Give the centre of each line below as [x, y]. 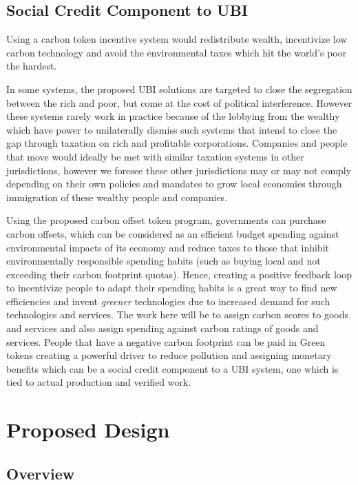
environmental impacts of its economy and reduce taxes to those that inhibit [168, 247]
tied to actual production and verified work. [99, 382]
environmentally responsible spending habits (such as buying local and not [164, 261]
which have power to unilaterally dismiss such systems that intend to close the [172, 129]
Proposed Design [88, 430]
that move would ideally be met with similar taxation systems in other [155, 156]
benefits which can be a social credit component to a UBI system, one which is [172, 368]
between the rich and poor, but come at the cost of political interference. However [179, 102]
